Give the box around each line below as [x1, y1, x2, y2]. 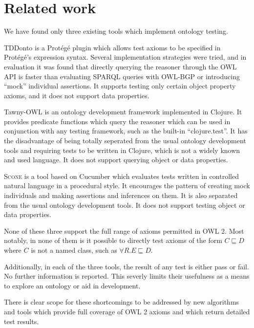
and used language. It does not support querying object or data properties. [4, 154, 228, 165]
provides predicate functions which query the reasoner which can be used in [4, 116, 231, 126]
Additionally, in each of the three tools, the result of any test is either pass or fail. [4, 261, 249, 271]
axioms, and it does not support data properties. [4, 90, 149, 100]
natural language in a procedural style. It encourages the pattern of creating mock [4, 180, 250, 191]
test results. [4, 316, 39, 326]
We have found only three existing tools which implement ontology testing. [4, 26, 228, 36]
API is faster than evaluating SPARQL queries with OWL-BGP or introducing [4, 71, 240, 81]
